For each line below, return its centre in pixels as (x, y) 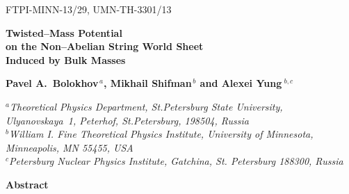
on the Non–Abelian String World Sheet (105, 46)
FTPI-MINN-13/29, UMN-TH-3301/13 (89, 9)
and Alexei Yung (241, 83)
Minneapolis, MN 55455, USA (70, 147)
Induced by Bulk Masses (66, 59)
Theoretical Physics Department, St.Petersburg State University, (146, 106)
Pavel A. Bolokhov (52, 83)
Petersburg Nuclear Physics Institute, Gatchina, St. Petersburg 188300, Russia (176, 161)
